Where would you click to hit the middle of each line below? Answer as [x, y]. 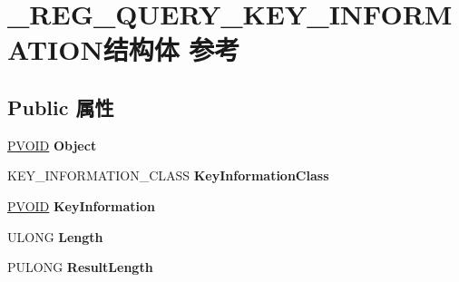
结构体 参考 [171, 49]
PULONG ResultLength [80, 267]
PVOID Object [52, 145]
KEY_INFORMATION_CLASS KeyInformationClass [168, 175]
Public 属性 [61, 107]
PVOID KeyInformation [82, 205]
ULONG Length [55, 236]
